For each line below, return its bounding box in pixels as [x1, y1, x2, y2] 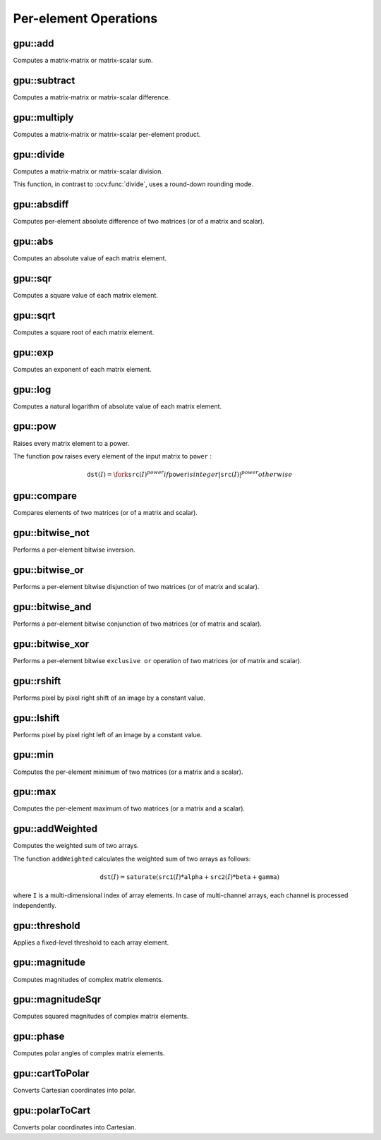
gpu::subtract [13, 74, 75, 86]
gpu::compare [13, 490, 78, 502]
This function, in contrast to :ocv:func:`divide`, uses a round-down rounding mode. [13, 180, 254, 188]
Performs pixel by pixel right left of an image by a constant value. [13, 730, 202, 739]
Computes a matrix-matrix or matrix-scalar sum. [13, 56, 153, 65]
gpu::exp [13, 346, 54, 358]
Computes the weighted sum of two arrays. [13, 842, 139, 850]
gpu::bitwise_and [13, 600, 92, 613]
